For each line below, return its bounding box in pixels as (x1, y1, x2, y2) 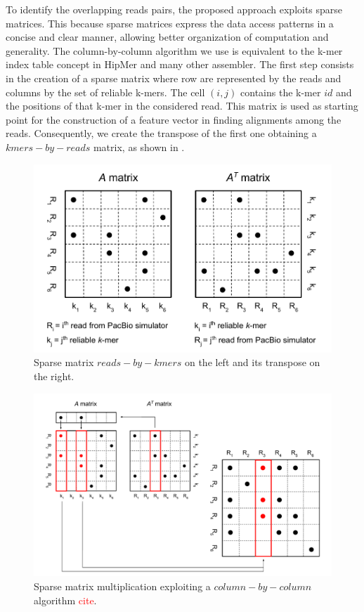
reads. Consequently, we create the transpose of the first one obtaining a (6, 126, 317, 141)
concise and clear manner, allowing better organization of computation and (6, 30, 329, 44)
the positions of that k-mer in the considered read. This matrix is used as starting (6, 98, 358, 113)
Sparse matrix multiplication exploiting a (34, 579, 211, 594)
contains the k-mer (240, 84, 321, 99)
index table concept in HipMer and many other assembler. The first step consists (6, 57, 354, 72)
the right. (34, 368, 74, 383)
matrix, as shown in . (93, 139, 185, 154)
